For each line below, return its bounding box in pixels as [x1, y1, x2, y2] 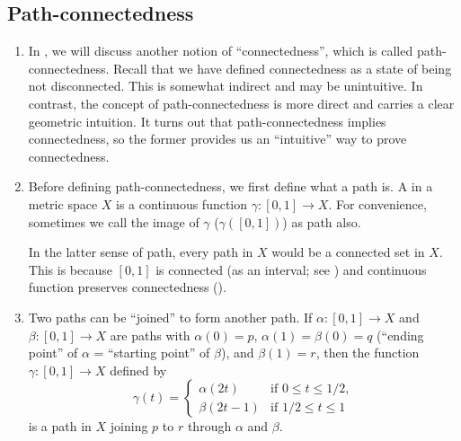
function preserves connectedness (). [28, 278, 226, 296]
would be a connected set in [271, 243, 425, 261]
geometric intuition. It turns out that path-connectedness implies [28, 111, 386, 130]
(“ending [377, 325, 424, 344]
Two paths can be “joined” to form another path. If [28, 307, 313, 326]
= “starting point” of [93, 343, 210, 362]
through [187, 417, 232, 436]
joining [110, 417, 148, 436]
